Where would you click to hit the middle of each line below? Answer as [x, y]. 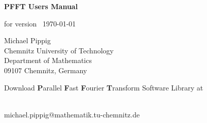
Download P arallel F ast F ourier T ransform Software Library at [104, 87]
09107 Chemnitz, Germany [46, 70]
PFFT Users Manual [41, 6]
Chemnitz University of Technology [59, 50]
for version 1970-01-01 [40, 23]
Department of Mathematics [48, 60]
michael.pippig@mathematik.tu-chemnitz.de [72, 114]
